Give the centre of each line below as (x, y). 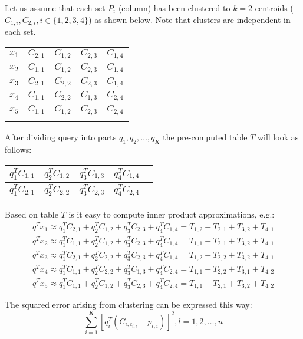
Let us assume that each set (55, 8)
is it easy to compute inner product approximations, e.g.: (172, 214)
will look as (278, 137)
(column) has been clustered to (174, 8)
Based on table (32, 214)
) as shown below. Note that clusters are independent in (190, 19)
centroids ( (274, 8)
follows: (18, 149)
